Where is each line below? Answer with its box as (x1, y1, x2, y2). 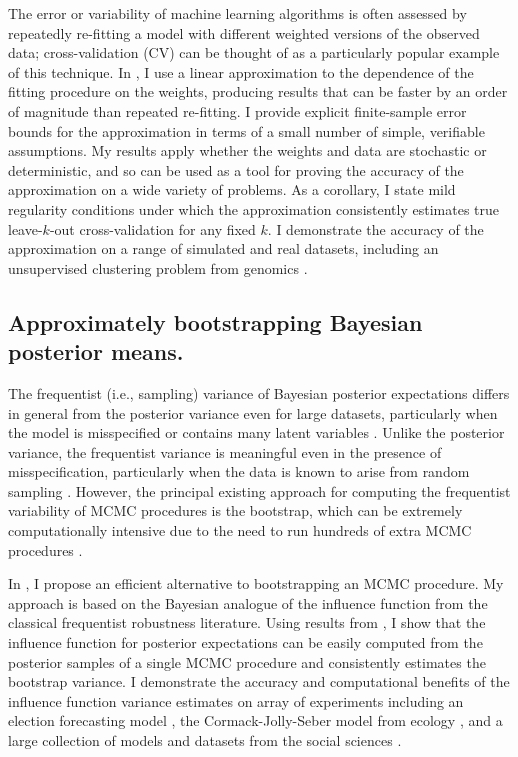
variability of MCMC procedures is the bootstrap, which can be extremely (8, 500, 463, 521)
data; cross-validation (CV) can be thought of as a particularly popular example (8, 42, 500, 63)
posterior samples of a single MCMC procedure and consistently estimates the (8, 651, 486, 672)
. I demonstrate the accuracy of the (267, 218, 484, 239)
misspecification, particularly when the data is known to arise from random (8, 461, 470, 482)
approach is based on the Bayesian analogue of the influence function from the (8, 592, 488, 613)
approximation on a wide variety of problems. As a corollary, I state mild (8, 179, 456, 200)
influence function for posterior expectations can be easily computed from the (8, 632, 483, 653)
